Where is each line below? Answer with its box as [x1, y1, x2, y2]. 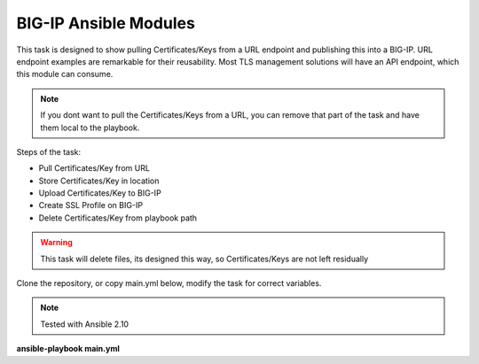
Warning [40, 237, 73, 248]
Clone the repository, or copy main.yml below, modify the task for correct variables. [16, 278, 322, 289]
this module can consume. [16, 69, 114, 80]
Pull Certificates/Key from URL [38, 163, 151, 174]
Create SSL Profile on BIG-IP [38, 200, 144, 211]
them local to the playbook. [40, 122, 140, 133]
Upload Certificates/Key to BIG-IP [38, 188, 161, 198]
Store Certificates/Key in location [38, 175, 160, 186]
